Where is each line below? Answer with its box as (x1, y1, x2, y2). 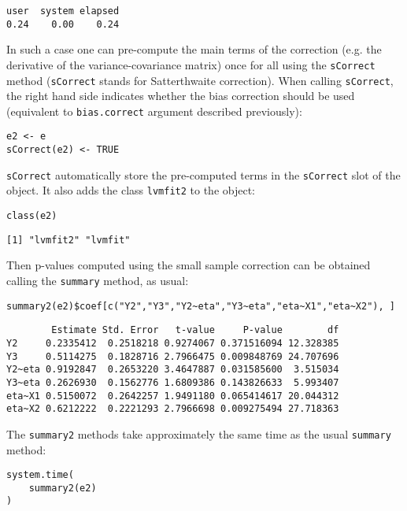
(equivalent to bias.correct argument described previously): (6, 102, 302, 119)
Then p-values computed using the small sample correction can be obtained (6, 257, 371, 273)
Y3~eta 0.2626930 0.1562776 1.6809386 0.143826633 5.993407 (6, 376, 339, 388)
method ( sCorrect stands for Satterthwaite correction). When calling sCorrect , (6, 72, 394, 88)
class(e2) (6, 210, 57, 222)
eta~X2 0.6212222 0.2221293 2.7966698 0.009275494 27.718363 (6, 403, 339, 415)
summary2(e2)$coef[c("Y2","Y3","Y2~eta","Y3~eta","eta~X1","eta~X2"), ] (6, 300, 395, 312)
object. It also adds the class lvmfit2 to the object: (6, 182, 256, 198)
